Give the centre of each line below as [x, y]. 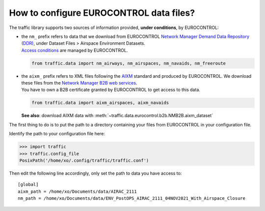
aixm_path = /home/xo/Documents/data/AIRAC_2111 [77, 191]
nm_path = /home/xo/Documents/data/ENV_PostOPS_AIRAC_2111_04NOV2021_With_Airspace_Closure [132, 198]
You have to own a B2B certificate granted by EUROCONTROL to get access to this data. [111, 90]
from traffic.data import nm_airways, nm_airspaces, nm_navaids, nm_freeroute [129, 63]
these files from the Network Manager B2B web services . [79, 83]
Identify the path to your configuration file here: [57, 134]
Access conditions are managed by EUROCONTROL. [75, 50]
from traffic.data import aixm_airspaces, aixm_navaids [100, 103]
